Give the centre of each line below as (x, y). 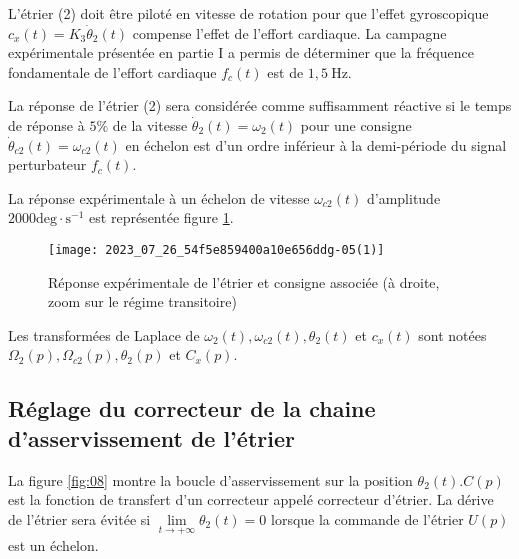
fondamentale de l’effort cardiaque (112, 71)
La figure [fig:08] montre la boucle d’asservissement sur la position (210, 479)
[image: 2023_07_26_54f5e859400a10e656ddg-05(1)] (216, 249)
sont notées (452, 334)
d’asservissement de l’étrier (151, 437)
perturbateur (47, 164)
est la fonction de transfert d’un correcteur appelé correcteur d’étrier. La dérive (251, 499)
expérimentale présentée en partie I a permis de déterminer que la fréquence (241, 52)
